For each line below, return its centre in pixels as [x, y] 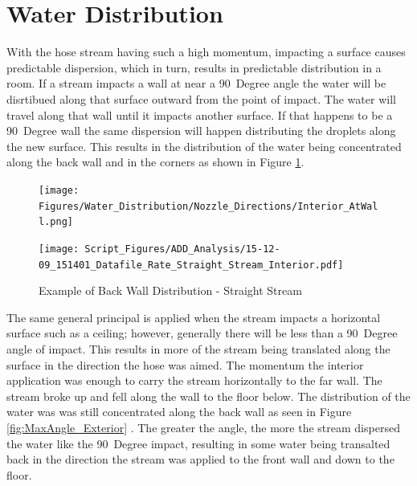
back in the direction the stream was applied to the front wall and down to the [200, 459]
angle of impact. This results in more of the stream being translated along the [198, 348]
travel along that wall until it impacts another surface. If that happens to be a [200, 114]
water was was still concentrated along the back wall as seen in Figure [179, 412]
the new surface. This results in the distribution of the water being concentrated [204, 146]
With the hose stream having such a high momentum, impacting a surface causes [206, 52]
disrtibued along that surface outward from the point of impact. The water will [201, 98]
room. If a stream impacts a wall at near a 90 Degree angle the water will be [196, 83]
